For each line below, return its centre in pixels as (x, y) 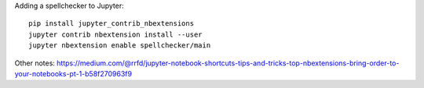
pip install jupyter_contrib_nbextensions (111, 24)
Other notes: (35, 63)
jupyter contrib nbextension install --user (116, 34)
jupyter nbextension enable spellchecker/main (120, 46)
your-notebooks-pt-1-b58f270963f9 (73, 73)
